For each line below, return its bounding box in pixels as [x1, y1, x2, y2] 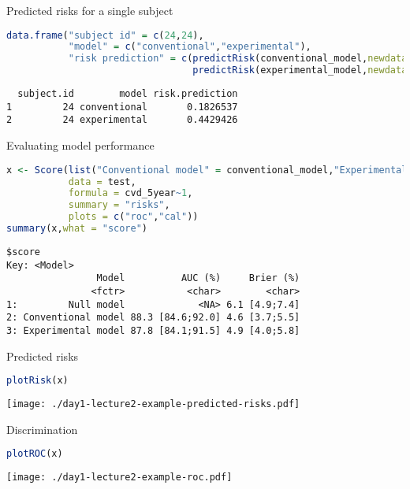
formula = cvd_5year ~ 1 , [68, 187, 193, 199]
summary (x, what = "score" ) [6, 223, 148, 235]
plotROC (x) [6, 448, 63, 460]
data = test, [68, 176, 136, 187]
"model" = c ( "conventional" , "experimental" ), [68, 41, 311, 53]
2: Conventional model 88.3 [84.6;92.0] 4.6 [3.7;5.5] [6, 312, 300, 324]
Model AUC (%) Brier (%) [96, 272, 300, 284]
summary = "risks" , [68, 199, 170, 211]
